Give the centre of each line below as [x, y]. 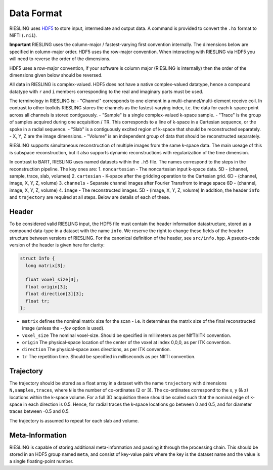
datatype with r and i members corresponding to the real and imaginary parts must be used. [106, 92]
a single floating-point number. [41, 461]
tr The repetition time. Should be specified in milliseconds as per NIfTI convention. [109, 356]
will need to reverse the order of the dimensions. [60, 59]
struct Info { [37, 259]
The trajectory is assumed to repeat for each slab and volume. [74, 420]
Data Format [36, 13]
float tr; [38, 301]
